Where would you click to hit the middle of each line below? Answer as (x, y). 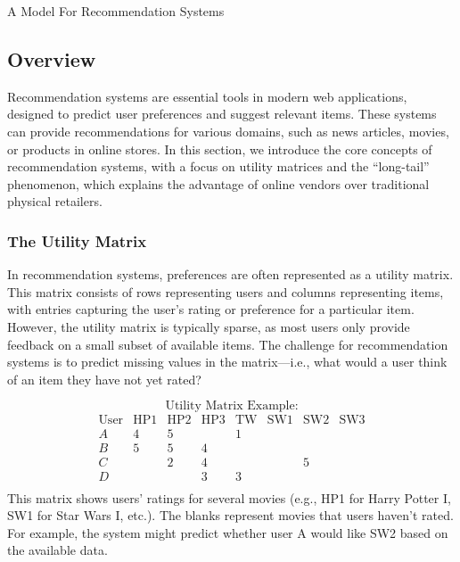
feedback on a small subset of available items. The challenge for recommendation (228, 344)
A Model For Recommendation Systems (116, 11)
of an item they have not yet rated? (104, 379)
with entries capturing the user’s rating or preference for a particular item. (211, 309)
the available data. (57, 550)
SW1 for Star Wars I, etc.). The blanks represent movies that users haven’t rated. (230, 515)
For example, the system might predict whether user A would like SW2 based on (228, 532)
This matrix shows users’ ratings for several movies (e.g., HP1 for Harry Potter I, (229, 497)
